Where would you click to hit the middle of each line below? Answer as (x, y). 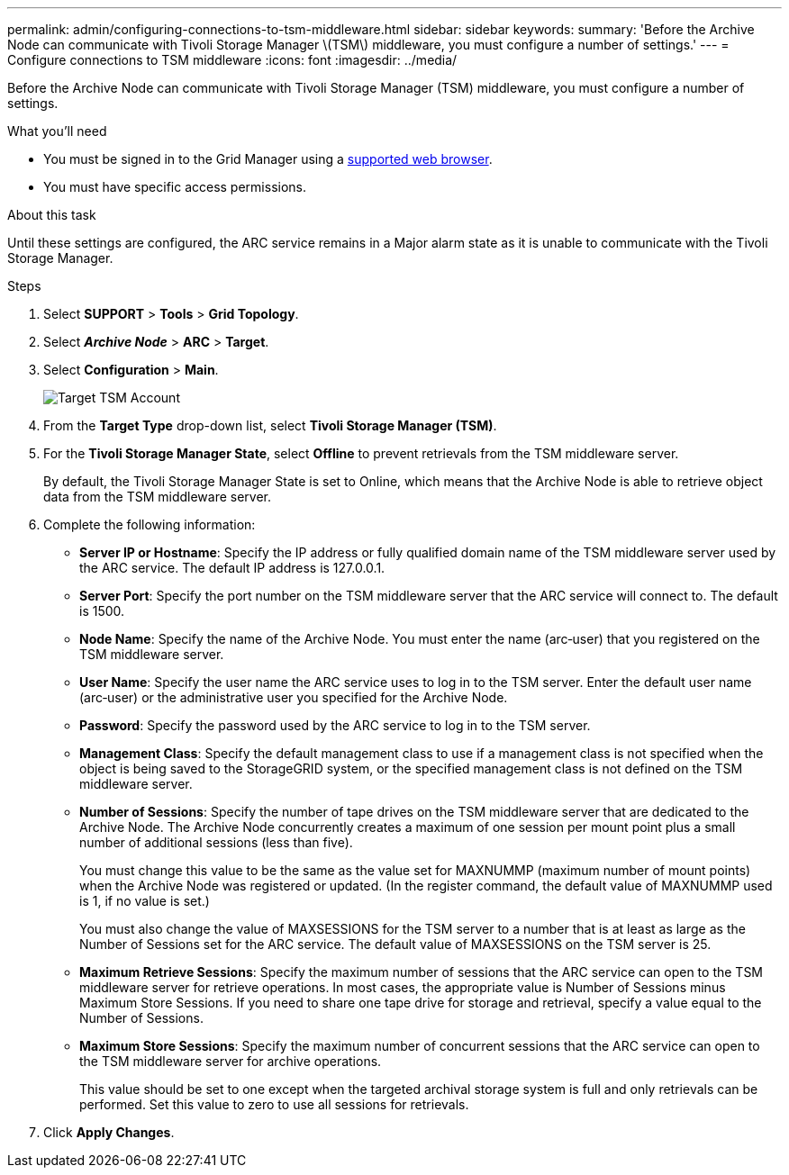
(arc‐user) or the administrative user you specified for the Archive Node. (294, 697)
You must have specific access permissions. (175, 187)
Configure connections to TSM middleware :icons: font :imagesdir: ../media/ (232, 60)
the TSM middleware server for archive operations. (231, 1061)
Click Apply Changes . (109, 1132)
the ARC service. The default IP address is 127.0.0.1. (232, 568)
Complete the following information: (150, 524)
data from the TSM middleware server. (158, 497)
